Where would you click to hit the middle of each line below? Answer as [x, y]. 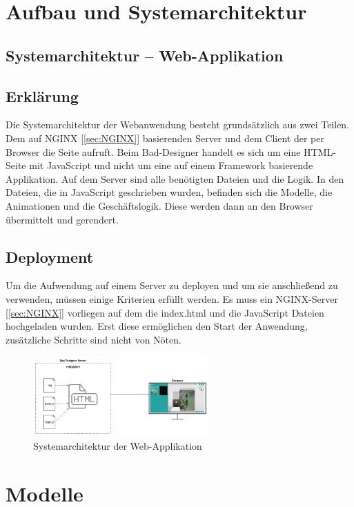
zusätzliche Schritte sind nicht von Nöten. [94, 339]
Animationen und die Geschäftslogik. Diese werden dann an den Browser [159, 205]
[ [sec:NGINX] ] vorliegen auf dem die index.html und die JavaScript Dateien [165, 312]
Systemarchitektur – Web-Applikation [145, 55]
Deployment [50, 256]
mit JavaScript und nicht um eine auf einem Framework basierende [171, 165]
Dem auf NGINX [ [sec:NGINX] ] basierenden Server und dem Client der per [165, 138]
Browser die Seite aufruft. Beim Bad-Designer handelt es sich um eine [153, 151]
